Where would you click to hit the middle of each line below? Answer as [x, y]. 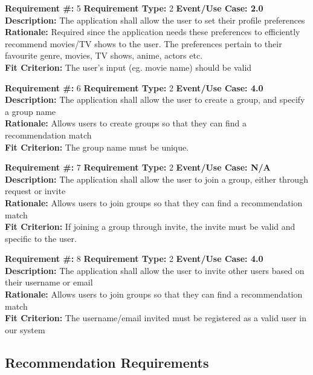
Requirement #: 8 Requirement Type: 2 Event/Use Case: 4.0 [134, 259]
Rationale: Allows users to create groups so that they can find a [126, 123]
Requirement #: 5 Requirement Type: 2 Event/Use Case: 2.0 [134, 8]
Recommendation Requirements [107, 362]
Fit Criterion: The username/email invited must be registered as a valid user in [156, 318]
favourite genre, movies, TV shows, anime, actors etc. [104, 55]
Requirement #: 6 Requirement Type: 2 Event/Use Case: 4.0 [134, 87]
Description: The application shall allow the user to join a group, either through [156, 179]
